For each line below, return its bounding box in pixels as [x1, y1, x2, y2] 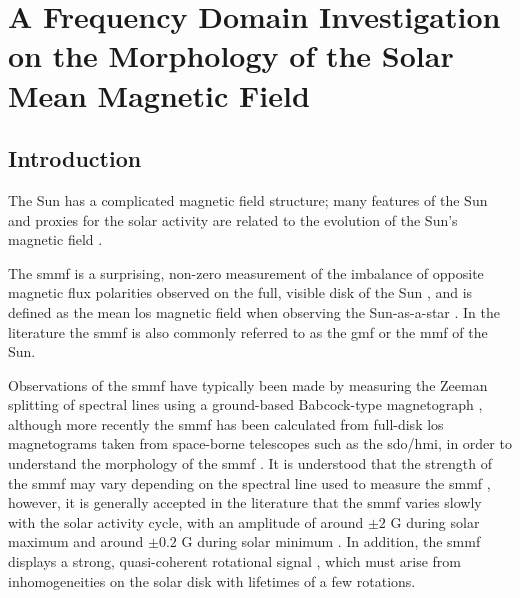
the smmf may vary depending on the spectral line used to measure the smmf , [8, 472, 491, 493]
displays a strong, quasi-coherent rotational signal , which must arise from [8, 551, 462, 572]
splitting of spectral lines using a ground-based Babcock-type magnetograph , [8, 394, 483, 415]
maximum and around [8, 531, 144, 552]
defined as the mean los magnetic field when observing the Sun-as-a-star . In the [8, 301, 501, 322]
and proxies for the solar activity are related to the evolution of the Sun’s [8, 209, 458, 230]
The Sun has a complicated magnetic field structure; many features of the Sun [8, 189, 488, 210]
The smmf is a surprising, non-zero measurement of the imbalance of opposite [8, 262, 484, 283]
